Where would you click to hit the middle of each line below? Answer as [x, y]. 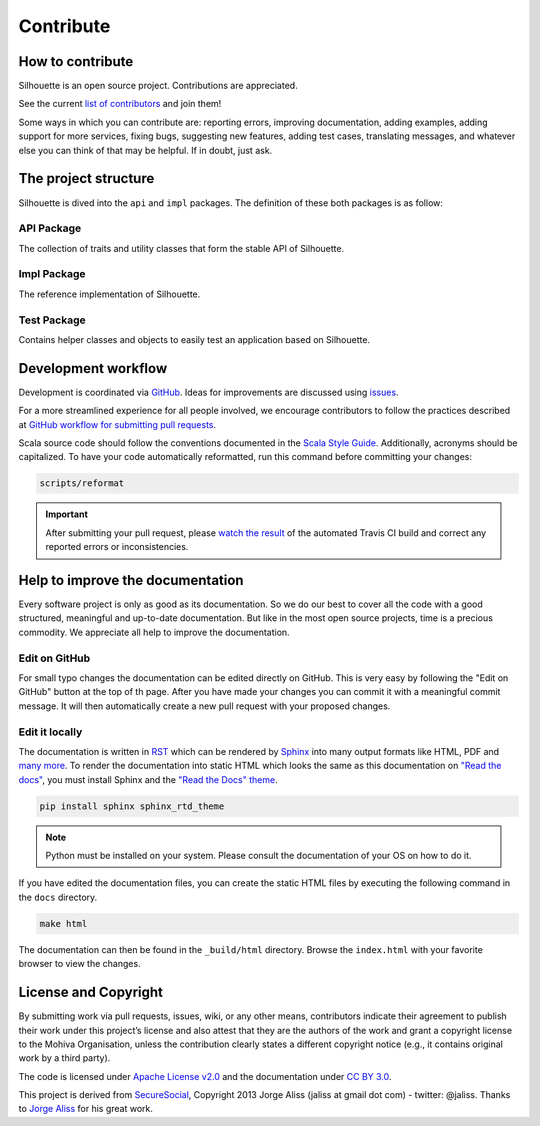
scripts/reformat [82, 483]
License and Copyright [91, 992]
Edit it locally [50, 732]
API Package [50, 228]
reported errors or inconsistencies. [117, 547]
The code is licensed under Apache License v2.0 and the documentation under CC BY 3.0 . [205, 1076]
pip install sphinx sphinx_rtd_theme [132, 806]
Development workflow [93, 368]
